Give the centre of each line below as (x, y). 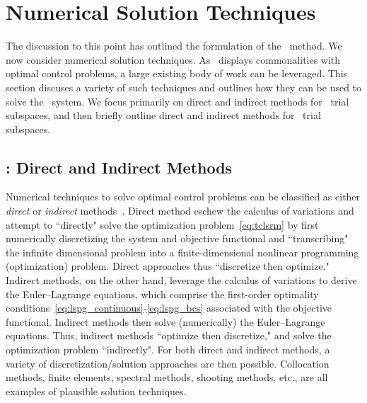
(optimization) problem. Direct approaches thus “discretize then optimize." (168, 266)
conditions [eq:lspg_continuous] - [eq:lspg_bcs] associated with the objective (169, 308)
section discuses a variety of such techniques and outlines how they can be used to (184, 87)
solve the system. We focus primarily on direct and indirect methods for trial (177, 101)
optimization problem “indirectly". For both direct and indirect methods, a (168, 350)
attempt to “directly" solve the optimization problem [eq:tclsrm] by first (162, 224)
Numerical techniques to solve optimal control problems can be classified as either (183, 197)
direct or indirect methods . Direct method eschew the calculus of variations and (180, 211)
